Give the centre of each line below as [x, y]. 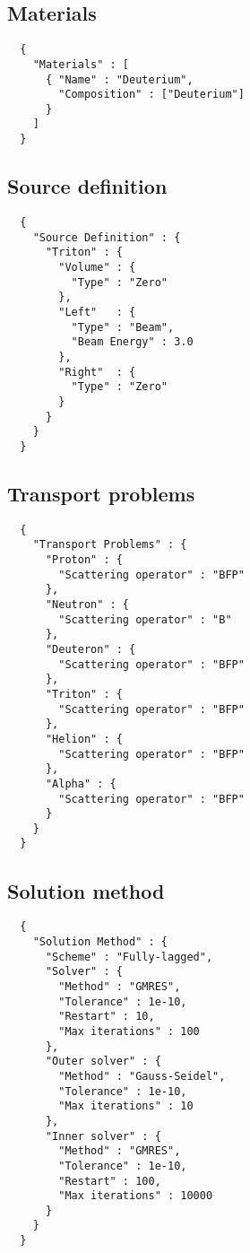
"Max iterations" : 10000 [136, 1196]
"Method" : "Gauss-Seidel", [142, 1076]
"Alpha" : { [81, 783]
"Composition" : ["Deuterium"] [151, 95]
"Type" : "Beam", [123, 327]
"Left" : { [97, 312]
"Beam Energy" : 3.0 [132, 342]
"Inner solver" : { [103, 1136]
